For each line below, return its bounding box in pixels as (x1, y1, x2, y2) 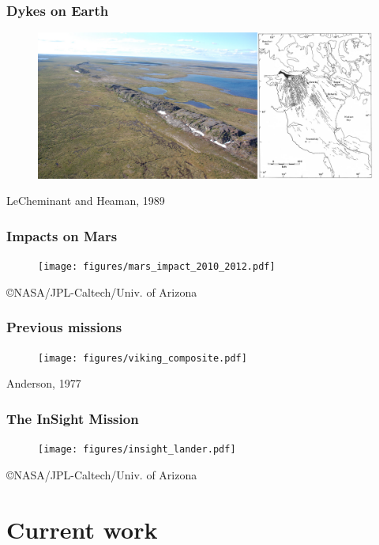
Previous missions (6, 317, 122, 337)
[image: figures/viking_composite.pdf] (38, 352, 247, 364)
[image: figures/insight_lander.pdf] (38, 444, 236, 456)
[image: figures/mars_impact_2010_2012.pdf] (38, 261, 276, 273)
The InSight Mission (6, 408, 139, 428)
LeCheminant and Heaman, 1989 (6, 192, 165, 209)
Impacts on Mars (6, 226, 118, 245)
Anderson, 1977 (6, 375, 81, 392)
